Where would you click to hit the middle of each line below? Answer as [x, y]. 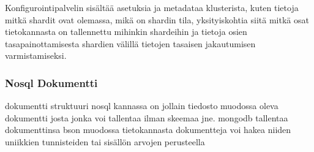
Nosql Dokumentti [51, 82]
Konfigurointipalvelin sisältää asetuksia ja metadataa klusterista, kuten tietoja [152, 7]
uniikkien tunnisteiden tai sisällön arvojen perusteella [105, 141]
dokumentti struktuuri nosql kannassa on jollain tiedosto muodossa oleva [142, 106]
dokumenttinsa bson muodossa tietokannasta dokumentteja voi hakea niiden [148, 130]
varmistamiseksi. [36, 55]
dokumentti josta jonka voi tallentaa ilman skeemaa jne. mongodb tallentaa [147, 117]
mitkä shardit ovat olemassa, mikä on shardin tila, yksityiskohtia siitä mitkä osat [157, 19]
